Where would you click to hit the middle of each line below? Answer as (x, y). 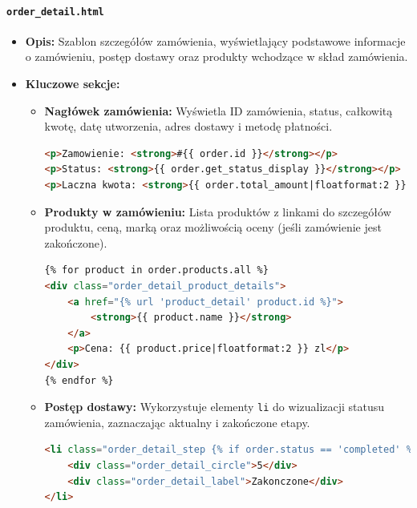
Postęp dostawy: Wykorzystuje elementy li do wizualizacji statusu (215, 407)
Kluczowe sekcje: (73, 84)
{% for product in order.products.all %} (156, 270)
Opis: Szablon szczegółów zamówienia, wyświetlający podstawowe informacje (215, 40)
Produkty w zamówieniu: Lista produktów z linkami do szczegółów (218, 211)
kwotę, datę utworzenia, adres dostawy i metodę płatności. (188, 126)
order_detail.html (55, 12)
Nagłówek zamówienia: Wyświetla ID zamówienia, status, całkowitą (219, 110)
